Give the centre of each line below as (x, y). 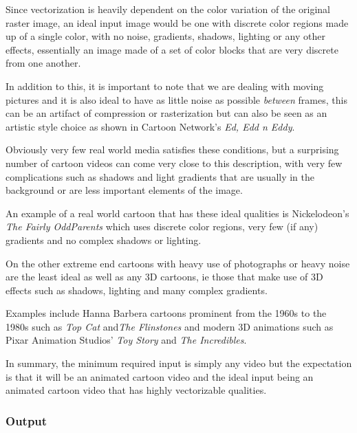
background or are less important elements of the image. (124, 190)
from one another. (43, 63)
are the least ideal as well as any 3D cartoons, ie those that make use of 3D (164, 277)
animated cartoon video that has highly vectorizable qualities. (136, 390)
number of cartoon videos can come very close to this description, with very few (174, 163)
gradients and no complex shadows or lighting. (104, 240)
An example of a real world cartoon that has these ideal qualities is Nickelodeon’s (177, 213)
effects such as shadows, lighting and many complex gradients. (137, 290)
